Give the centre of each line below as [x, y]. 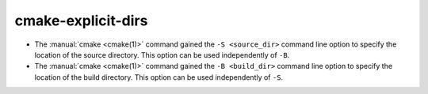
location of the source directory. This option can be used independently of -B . [162, 55]
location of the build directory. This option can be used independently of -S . [159, 77]
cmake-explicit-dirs [81, 21]
